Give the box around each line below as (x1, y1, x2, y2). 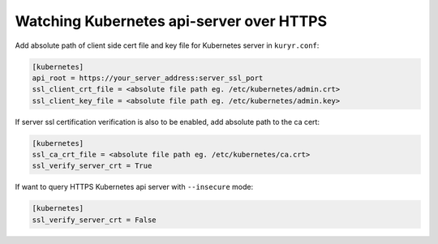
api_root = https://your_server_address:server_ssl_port (32, 73, 264, 83)
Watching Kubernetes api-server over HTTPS (15, 12, 328, 30)
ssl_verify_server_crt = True (32, 161, 152, 170)
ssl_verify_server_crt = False (32, 215, 157, 225)
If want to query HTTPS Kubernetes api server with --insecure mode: (15, 182, 254, 192)
